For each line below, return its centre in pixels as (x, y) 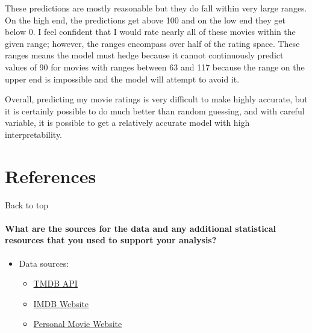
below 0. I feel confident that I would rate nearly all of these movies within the (150, 32)
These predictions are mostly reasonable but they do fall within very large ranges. (156, 8)
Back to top (27, 204)
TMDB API (55, 283)
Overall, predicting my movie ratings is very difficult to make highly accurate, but (156, 99)
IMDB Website (61, 303)
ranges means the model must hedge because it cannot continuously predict (144, 55)
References (51, 176)
